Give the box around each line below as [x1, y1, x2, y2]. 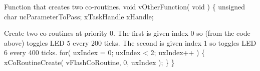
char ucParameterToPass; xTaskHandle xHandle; [4, 11, 154, 21]
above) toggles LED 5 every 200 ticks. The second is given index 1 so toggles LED [4, 37, 256, 48]
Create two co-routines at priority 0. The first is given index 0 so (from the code [4, 28, 250, 38]
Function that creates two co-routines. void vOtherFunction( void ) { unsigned [4, 1, 245, 11]
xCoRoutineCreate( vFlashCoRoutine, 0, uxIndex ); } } [4, 57, 175, 67]
